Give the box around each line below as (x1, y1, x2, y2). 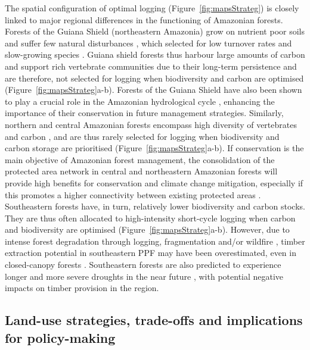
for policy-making (5, 328, 116, 346)
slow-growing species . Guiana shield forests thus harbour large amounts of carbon (5, 48, 305, 61)
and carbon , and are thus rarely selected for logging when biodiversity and (5, 130, 280, 142)
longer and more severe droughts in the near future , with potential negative (5, 270, 284, 282)
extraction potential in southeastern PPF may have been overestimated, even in (5, 246, 296, 259)
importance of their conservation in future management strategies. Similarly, (5, 107, 284, 119)
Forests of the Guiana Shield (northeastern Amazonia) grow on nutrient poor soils (5, 25, 305, 37)
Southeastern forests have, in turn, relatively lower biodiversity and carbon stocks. (5, 200, 305, 212)
